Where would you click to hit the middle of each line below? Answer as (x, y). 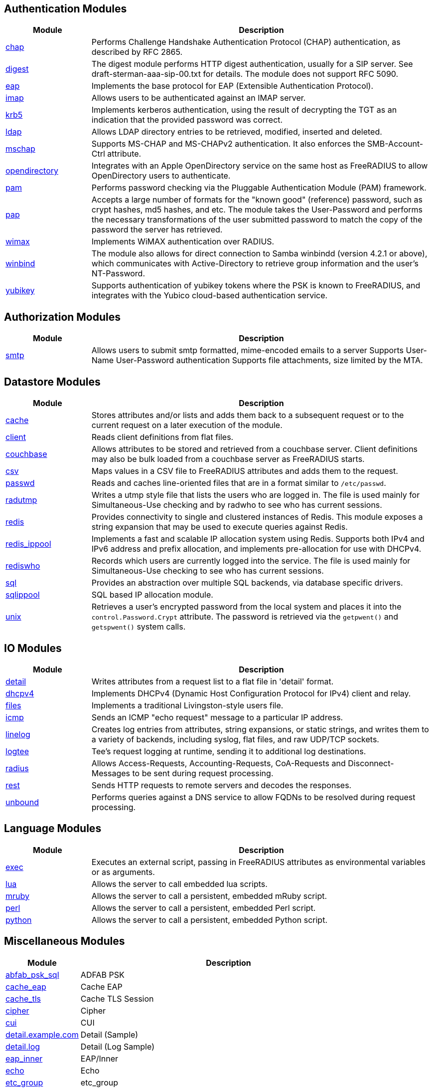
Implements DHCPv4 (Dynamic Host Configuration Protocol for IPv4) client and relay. (251, 693)
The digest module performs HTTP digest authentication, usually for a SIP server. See (252, 64)
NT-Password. (118, 274)
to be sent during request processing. (203, 773)
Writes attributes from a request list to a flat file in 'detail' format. (213, 681)
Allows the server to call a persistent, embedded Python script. (209, 920)
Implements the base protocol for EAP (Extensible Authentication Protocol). (232, 86)
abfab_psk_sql (32, 975)
